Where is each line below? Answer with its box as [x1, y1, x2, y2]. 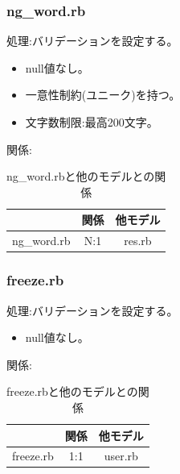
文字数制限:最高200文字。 [25, 114, 158, 130]
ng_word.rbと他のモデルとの [6, 168, 155, 185]
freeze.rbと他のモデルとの [6, 383, 138, 400]
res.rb [124, 232, 152, 249]
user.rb [104, 447, 138, 464]
